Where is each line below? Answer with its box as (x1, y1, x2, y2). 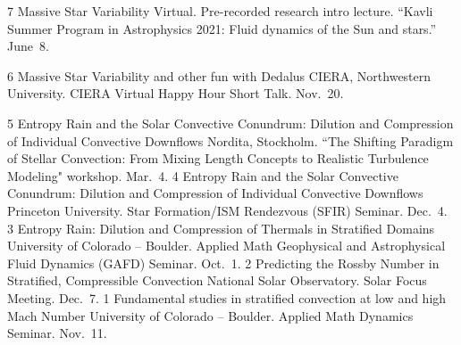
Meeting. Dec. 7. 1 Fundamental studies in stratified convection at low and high (7, 288, 447, 307)
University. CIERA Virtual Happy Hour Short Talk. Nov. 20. (7, 84, 344, 103)
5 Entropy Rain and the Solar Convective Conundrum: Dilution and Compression (7, 113, 454, 132)
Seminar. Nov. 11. (7, 324, 107, 342)
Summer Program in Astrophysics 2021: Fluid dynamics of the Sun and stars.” (7, 19, 437, 37)
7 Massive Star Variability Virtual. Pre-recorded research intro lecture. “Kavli (7, 2, 433, 20)
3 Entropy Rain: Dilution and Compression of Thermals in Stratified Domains (7, 218, 435, 237)
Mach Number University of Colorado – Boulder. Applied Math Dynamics (7, 306, 414, 324)
